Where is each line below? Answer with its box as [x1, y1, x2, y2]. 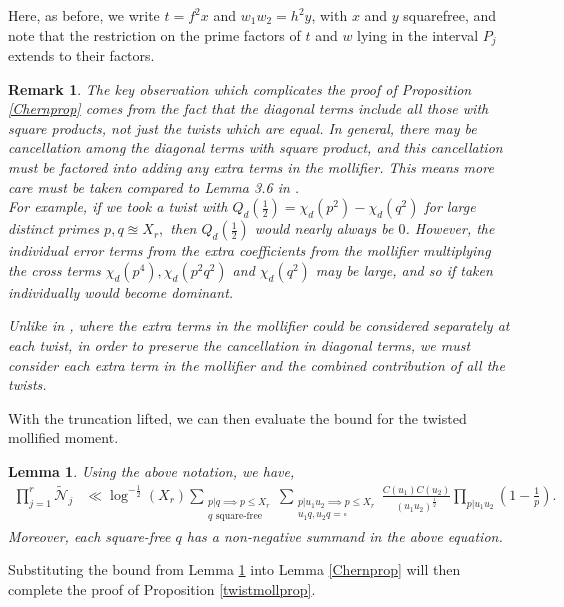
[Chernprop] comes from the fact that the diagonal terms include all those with [8, 98, 489, 119]
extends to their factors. [8, 45, 155, 66]
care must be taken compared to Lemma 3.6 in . [8, 176, 300, 197]
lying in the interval [357, 24, 479, 45]
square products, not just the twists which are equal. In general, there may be [8, 117, 477, 138]
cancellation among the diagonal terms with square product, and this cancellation [8, 137, 503, 158]
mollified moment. [8, 427, 119, 448]
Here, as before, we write [8, 5, 160, 25]
